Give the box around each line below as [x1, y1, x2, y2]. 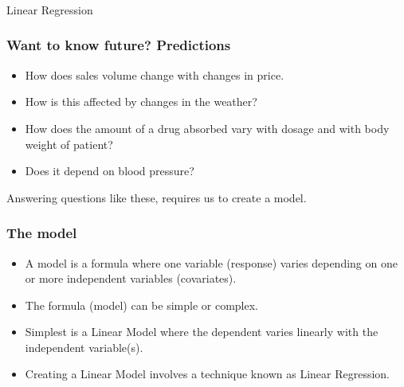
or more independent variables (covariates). [25, 270, 237, 287]
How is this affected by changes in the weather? [25, 93, 257, 110]
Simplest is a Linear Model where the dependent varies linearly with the [25, 323, 379, 340]
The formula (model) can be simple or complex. [25, 296, 258, 313]
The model [6, 223, 77, 243]
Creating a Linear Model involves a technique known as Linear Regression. [25, 365, 390, 382]
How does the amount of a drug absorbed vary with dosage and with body [25, 119, 390, 136]
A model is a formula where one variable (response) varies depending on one [25, 254, 398, 271]
